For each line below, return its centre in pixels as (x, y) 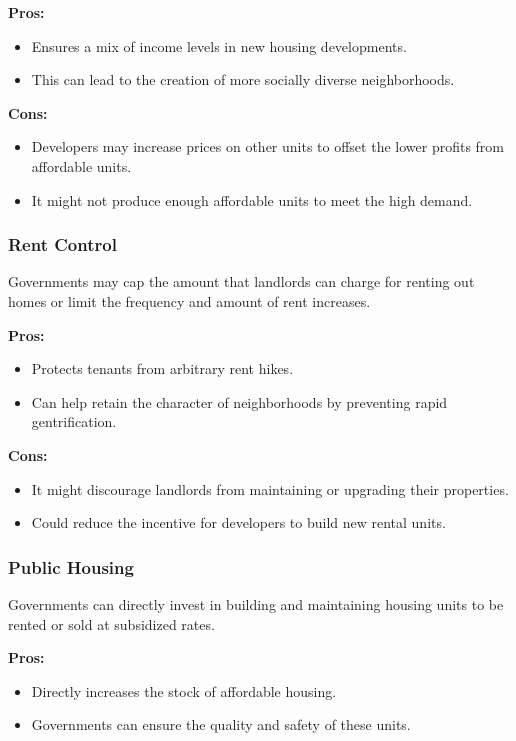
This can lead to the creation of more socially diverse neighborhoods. (243, 79)
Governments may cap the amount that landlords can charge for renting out (241, 281)
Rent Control (62, 244)
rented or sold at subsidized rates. (111, 623)
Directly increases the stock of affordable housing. (184, 690)
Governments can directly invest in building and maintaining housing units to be (256, 603)
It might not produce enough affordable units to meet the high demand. (252, 199)
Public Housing (71, 566)
